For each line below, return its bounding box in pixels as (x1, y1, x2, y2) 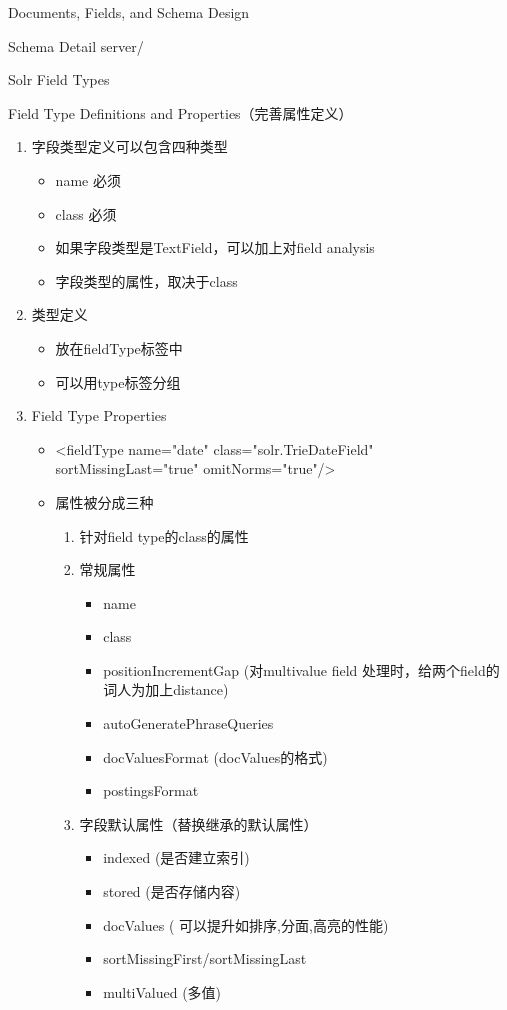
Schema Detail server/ (8, 35, 144, 56)
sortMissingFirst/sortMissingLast (103, 948, 307, 969)
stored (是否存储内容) (103, 881, 241, 902)
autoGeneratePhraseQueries (103, 713, 274, 734)
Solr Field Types (8, 69, 110, 90)
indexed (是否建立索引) (103, 847, 250, 868)
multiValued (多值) (103, 981, 222, 1002)
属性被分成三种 (55, 491, 154, 512)
